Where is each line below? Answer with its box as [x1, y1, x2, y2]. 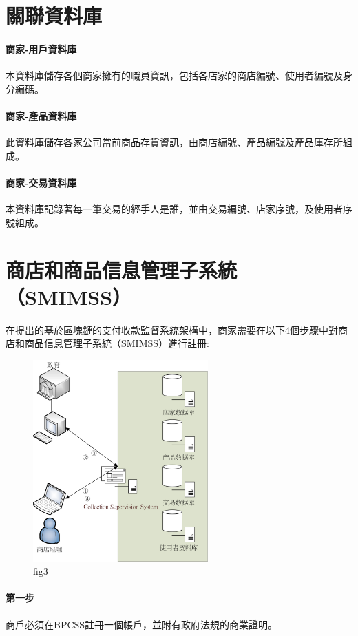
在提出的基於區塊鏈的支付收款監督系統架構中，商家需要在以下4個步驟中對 [6, 322, 338, 337]
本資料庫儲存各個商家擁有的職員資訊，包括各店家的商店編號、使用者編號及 [6, 68, 343, 83]
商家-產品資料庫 [6, 108, 77, 123]
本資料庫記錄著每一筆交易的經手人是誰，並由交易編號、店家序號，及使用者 [6, 202, 343, 216]
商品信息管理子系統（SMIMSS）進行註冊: [24, 336, 209, 350]
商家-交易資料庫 [6, 175, 77, 189]
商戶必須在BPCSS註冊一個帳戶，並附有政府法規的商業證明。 [6, 617, 278, 631]
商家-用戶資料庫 [6, 41, 77, 56]
